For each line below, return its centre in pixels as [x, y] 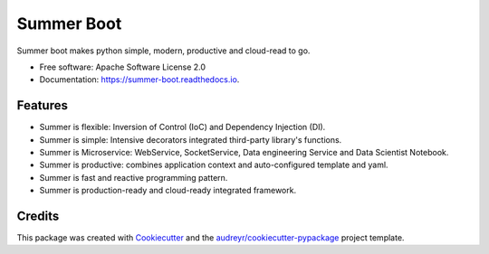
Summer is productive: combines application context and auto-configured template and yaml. [214, 165]
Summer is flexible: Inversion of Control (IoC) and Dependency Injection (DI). [182, 127]
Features [42, 105]
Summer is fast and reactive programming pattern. [134, 177]
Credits [38, 216]
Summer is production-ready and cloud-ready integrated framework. [168, 191]
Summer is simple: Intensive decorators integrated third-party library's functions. [191, 139]
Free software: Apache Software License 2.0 [123, 67]
